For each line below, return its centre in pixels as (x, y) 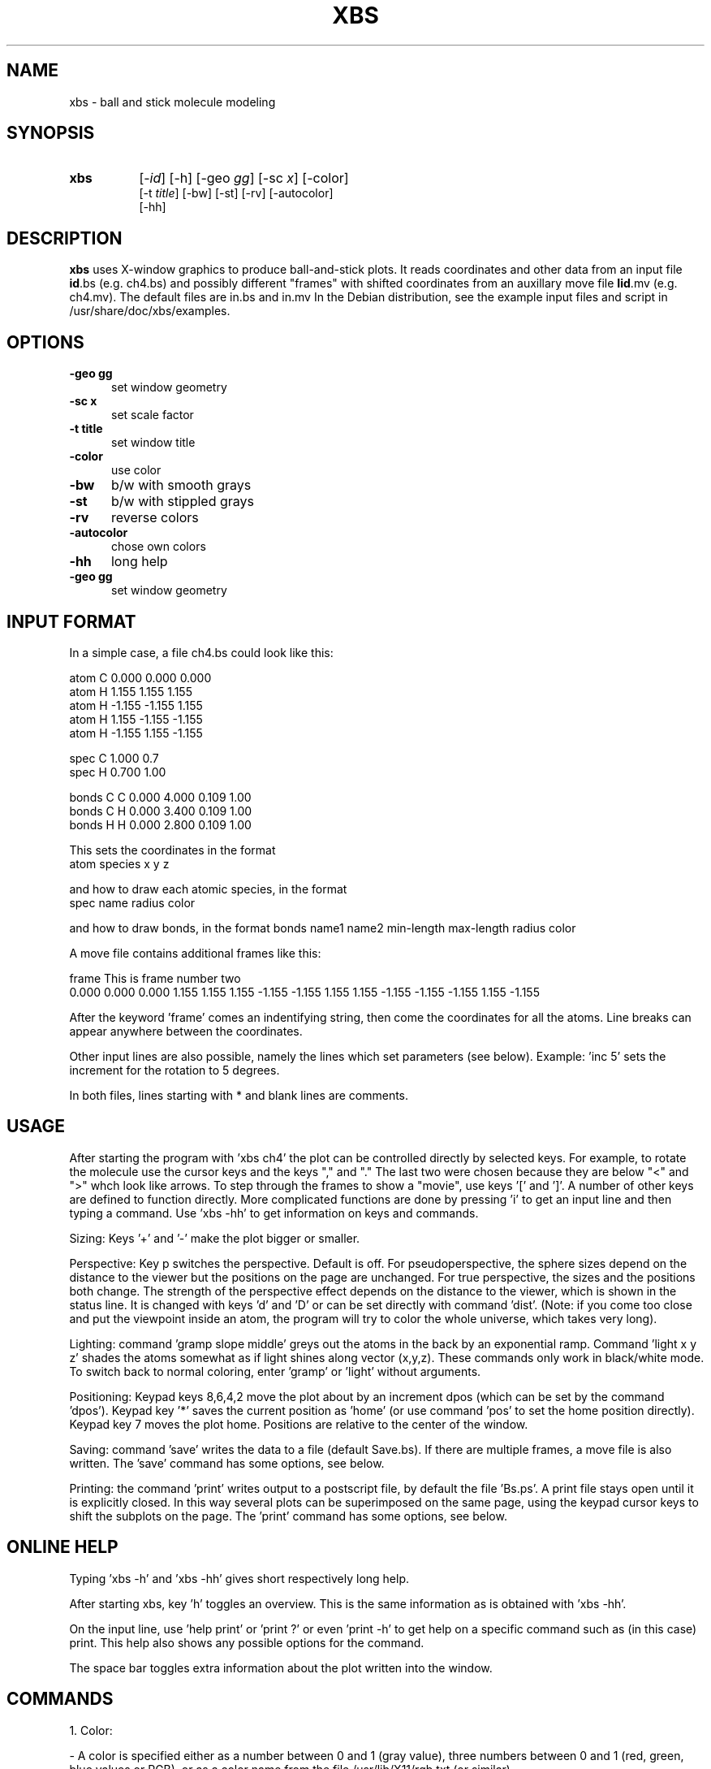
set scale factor (153, 415)
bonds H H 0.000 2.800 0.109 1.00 (160, 824)
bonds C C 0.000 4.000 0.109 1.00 (160, 797)
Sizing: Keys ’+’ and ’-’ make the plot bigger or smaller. (215, 1238)
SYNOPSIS (51, 133)
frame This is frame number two (155, 978)
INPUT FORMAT (71, 621)
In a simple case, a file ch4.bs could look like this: (201, 652)
